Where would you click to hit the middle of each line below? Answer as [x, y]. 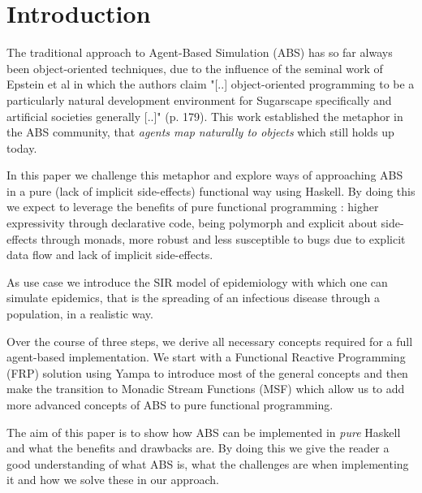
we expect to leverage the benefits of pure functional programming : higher [193, 207]
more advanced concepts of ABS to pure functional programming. [170, 404]
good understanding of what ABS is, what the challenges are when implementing [208, 463]
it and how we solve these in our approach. [113, 480]
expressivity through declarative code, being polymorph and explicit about [192, 223]
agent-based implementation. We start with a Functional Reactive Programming [206, 357]
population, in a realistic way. [80, 314]
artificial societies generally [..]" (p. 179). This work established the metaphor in [205, 116]
